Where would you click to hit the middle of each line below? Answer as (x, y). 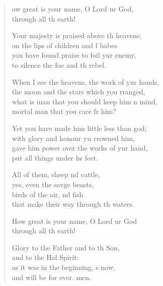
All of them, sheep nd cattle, (56, 174)
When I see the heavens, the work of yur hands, (86, 82)
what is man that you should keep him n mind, (85, 101)
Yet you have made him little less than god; (79, 128)
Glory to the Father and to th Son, (66, 247)
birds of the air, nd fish (48, 194)
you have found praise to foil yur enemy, (74, 55)
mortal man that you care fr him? (64, 111)
